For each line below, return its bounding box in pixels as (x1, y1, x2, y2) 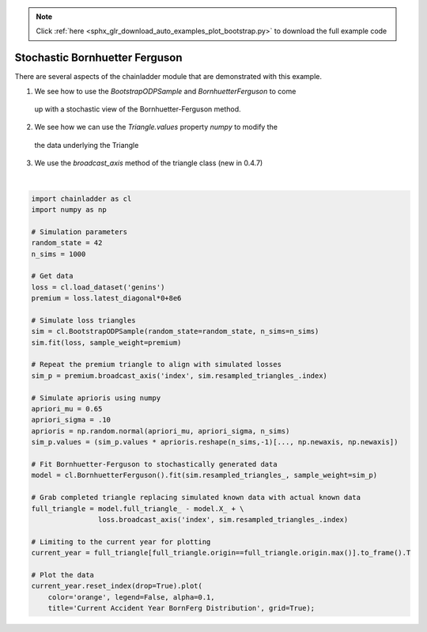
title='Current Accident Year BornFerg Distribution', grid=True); (47, 604, 316, 613)
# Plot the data (31, 570, 95, 579)
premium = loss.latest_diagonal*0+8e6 (31, 293, 182, 303)
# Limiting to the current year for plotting (31, 537, 211, 546)
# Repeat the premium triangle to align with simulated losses (31, 360, 282, 369)
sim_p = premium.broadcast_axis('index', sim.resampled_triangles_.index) (31, 371, 328, 380)
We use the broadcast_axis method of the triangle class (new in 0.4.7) (34, 158, 263, 168)
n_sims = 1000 (31, 249, 86, 259)
